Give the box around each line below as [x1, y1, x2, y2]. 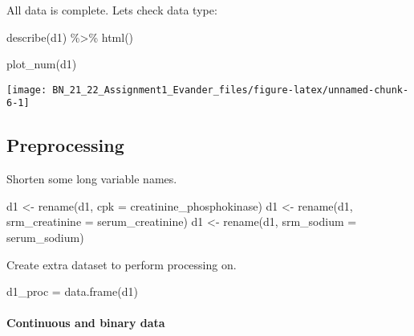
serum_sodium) [6, 229, 84, 246]
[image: [6, 84, 47, 96]
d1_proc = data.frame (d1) [6, 283, 138, 300]
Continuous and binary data [6, 314, 165, 331]
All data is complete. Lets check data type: [6, 2, 217, 18]
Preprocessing [6, 133, 124, 158]
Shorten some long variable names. [6, 170, 177, 187]
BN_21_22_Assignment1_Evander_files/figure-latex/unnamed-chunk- [52, 84, 409, 96]
